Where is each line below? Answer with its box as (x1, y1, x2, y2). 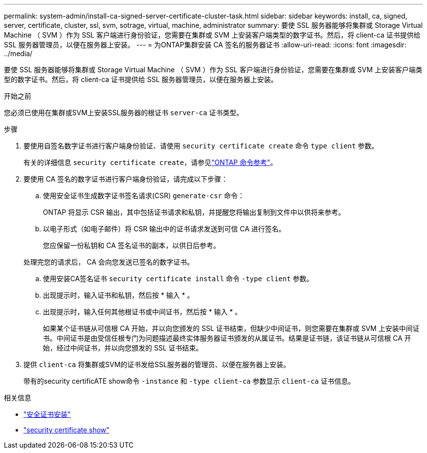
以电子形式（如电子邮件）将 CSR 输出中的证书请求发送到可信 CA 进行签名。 (43, 225, 286, 233)
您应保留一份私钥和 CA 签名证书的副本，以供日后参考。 (43, 241, 220, 249)
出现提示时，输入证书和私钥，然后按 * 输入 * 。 (43, 291, 194, 299)
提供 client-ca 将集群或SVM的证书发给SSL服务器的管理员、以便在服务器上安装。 (23, 360, 290, 369)
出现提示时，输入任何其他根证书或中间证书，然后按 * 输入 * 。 (43, 308, 242, 316)
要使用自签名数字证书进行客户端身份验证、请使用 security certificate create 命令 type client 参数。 (23, 142, 379, 150)
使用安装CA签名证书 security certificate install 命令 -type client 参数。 (43, 274, 313, 283)
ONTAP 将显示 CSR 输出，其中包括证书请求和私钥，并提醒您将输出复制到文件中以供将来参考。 (43, 208, 345, 216)
